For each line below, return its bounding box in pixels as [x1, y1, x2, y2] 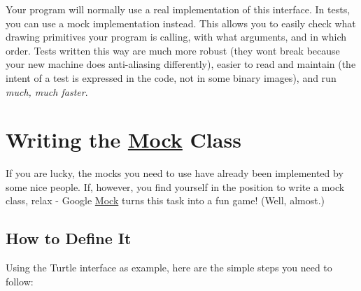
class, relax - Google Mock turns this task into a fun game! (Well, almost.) [6, 193, 325, 208]
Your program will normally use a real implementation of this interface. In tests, [6, 2, 351, 16]
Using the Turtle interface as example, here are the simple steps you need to [6, 260, 332, 275]
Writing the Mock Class [6, 125, 241, 154]
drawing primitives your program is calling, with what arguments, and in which [6, 29, 347, 44]
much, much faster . [6, 84, 88, 99]
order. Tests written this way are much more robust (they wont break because [6, 43, 340, 57]
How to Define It [6, 227, 132, 249]
